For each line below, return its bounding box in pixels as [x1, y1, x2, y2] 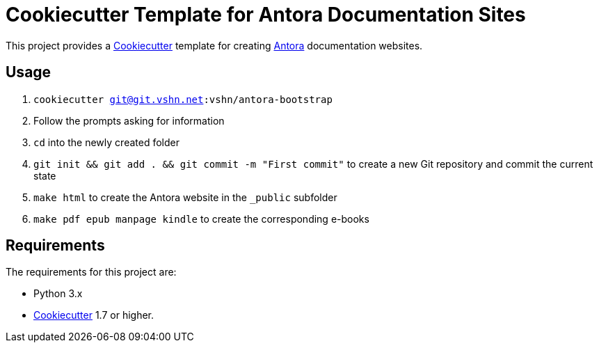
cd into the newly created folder [33, 136, 179, 148]
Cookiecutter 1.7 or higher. [33, 309, 154, 322]
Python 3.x [33, 287, 83, 300]
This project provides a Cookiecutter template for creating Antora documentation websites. [6, 39, 423, 52]
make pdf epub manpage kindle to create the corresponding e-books [33, 212, 369, 225]
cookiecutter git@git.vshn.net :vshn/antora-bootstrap [33, 93, 333, 105]
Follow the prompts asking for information [33, 114, 225, 127]
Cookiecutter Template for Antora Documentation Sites [6, 3, 526, 26]
